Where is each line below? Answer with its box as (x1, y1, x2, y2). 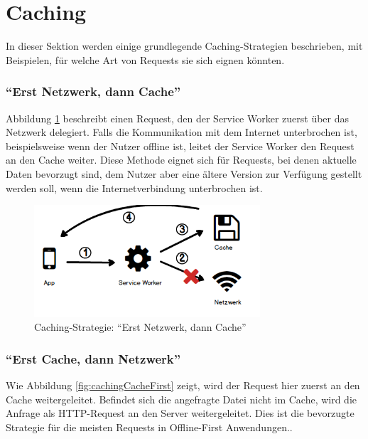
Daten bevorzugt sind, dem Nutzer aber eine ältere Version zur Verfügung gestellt (6, 166, 362, 181)
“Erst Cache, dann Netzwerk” (6, 349, 181, 367)
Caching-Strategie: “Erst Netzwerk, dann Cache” (34, 319, 247, 334)
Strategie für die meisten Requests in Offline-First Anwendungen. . (6, 419, 293, 434)
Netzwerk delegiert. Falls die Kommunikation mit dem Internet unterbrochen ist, (6, 125, 357, 139)
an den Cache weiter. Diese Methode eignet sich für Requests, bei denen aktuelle (6, 152, 357, 167)
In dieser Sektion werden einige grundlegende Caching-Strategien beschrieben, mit (6, 38, 363, 53)
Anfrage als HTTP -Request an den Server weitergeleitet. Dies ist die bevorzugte (6, 406, 355, 421)
